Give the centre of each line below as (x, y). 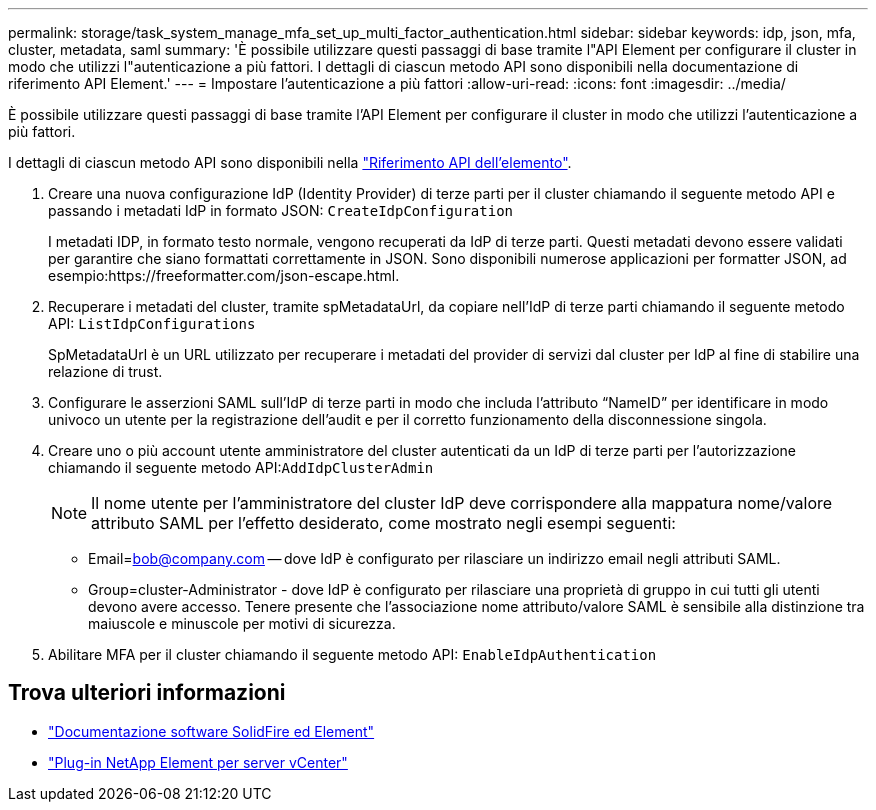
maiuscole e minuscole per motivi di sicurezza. (242, 623)
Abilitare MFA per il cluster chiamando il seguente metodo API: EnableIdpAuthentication (352, 654)
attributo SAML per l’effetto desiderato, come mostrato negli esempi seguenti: (383, 523)
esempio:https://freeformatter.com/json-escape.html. (224, 275)
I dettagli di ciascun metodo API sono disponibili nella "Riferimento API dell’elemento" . (290, 162)
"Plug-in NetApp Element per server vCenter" (198, 762)
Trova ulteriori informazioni (147, 693)
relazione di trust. (105, 371)
